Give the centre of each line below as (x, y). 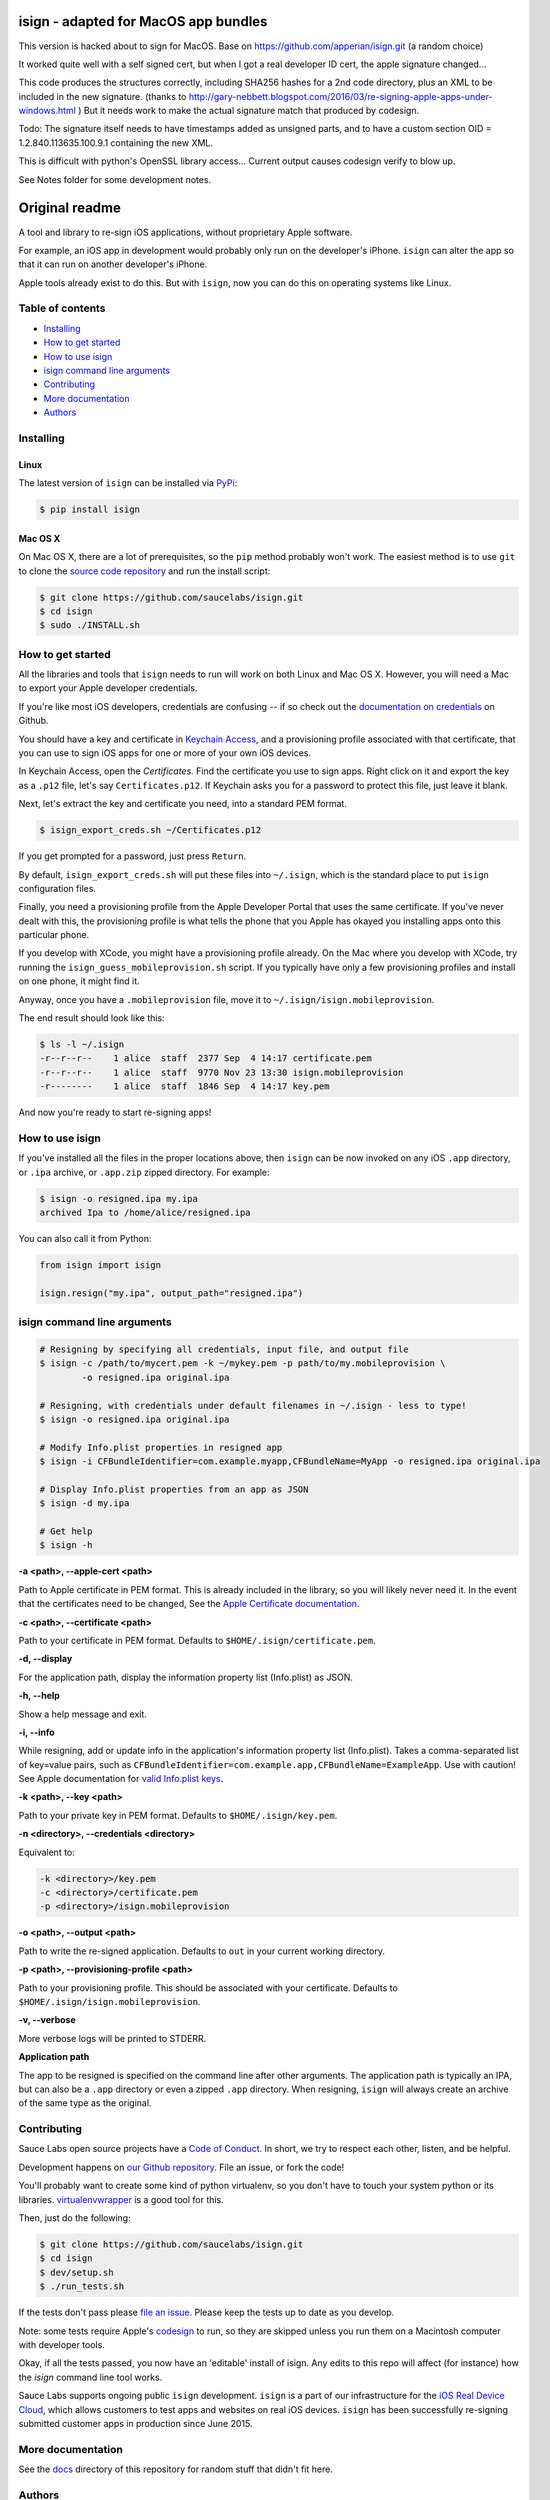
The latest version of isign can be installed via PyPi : (128, 483)
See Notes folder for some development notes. (115, 179)
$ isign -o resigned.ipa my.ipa (119, 1198)
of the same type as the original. (85, 2103)
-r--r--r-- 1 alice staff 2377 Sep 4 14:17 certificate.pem (205, 1058)
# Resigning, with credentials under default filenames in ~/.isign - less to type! (253, 1405)
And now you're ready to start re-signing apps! (115, 1112)
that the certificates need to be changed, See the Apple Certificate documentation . (189, 1604)
